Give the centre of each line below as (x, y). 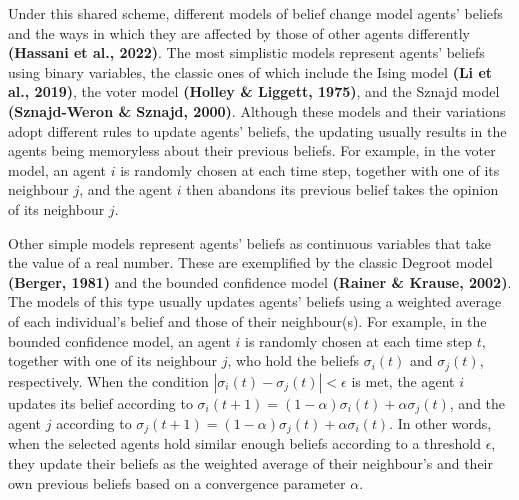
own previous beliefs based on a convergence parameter (177, 482)
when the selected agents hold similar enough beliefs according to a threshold (244, 443)
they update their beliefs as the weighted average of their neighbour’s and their (251, 463)
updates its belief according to (100, 402)
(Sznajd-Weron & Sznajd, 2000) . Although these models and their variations (257, 110)
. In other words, (440, 423)
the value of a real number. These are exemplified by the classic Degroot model (250, 262)
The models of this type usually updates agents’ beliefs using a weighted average (255, 301)
